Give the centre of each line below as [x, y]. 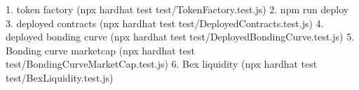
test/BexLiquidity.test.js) [60, 77]
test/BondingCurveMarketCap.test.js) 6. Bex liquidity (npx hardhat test [162, 64]
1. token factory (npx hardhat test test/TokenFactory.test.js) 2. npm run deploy [177, 9]
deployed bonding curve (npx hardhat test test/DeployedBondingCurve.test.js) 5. [180, 37]
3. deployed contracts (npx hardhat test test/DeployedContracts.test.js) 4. [165, 23]
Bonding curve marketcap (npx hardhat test [100, 50]
